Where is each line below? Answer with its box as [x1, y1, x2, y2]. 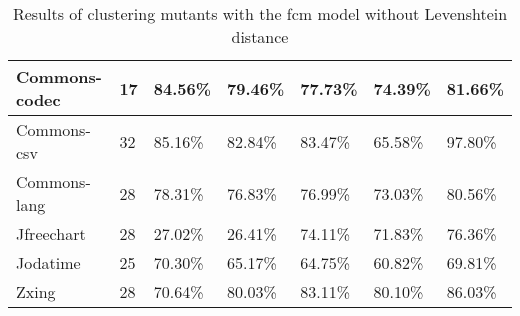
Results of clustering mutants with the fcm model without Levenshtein [12, 2, 508, 25]
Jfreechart [16, 222, 86, 245]
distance [231, 25, 289, 48]
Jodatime [16, 251, 81, 274]
